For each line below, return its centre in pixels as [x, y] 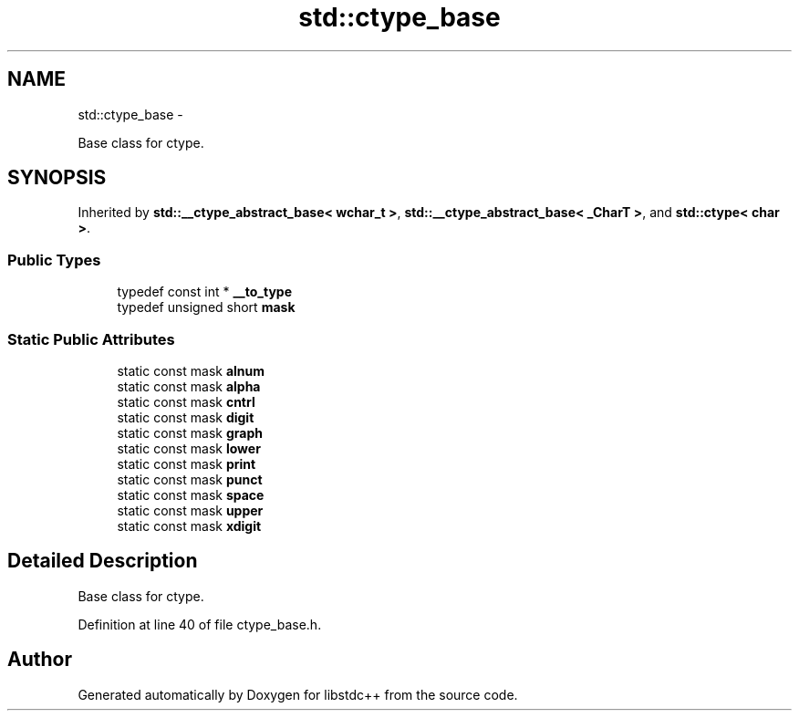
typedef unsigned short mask [206, 307]
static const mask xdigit [189, 525]
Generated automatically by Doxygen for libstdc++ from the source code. [298, 694]
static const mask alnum [191, 370]
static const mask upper [190, 510]
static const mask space [191, 494]
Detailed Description [103, 561]
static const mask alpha [189, 386]
